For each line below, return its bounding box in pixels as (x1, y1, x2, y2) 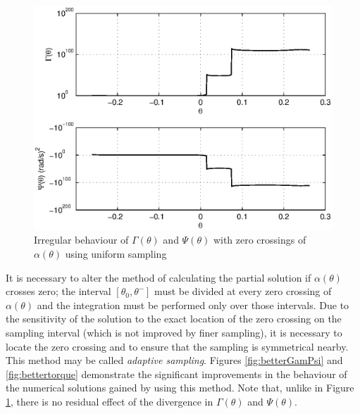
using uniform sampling (65, 246, 167, 261)
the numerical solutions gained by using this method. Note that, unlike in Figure (6, 380, 354, 395)
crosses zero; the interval (6, 284, 111, 299)
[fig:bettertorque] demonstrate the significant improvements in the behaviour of (6, 366, 347, 381)
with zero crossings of (213, 232, 306, 247)
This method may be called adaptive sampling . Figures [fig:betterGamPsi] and (6, 353, 343, 368)
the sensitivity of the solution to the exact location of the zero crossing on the (6, 311, 342, 326)
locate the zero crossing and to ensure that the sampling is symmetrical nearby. (6, 339, 349, 353)
